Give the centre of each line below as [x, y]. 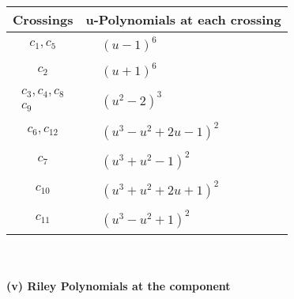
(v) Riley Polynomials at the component [119, 286]
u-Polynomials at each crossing [183, 19]
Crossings [43, 19]
